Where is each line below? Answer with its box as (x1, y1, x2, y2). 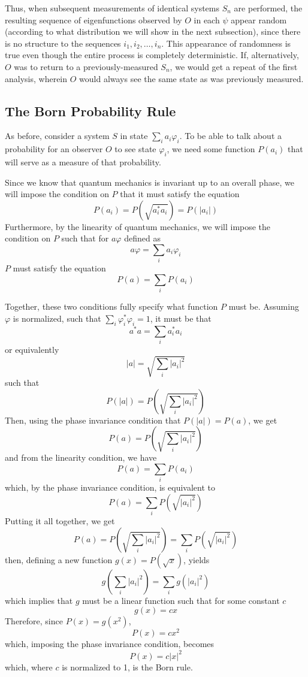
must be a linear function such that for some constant (82, 594, 280, 606)
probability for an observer (5, 143, 103, 155)
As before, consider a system (5, 129, 110, 142)
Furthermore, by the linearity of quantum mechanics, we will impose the (5, 220, 271, 232)
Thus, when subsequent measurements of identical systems (5, 2, 219, 14)
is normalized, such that (13, 312, 101, 324)
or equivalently (5, 343, 59, 355)
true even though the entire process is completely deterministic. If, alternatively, (5, 49, 299, 61)
